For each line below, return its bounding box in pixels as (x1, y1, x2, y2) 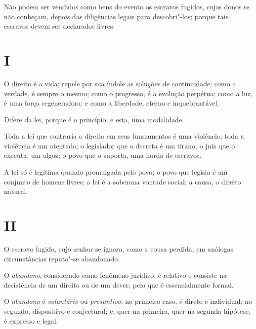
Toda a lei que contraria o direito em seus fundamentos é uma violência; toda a (4, 131, 244, 141)
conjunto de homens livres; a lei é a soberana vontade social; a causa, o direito (4, 176, 241, 186)
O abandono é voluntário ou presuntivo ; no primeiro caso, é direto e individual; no (4, 296, 252, 306)
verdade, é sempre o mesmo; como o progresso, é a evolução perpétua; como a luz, (4, 88, 253, 98)
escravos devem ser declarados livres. (4, 21, 115, 31)
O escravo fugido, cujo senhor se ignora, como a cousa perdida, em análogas (4, 243, 234, 254)
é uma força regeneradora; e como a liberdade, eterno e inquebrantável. (4, 98, 219, 108)
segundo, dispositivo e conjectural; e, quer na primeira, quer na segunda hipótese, (4, 305, 251, 316)
